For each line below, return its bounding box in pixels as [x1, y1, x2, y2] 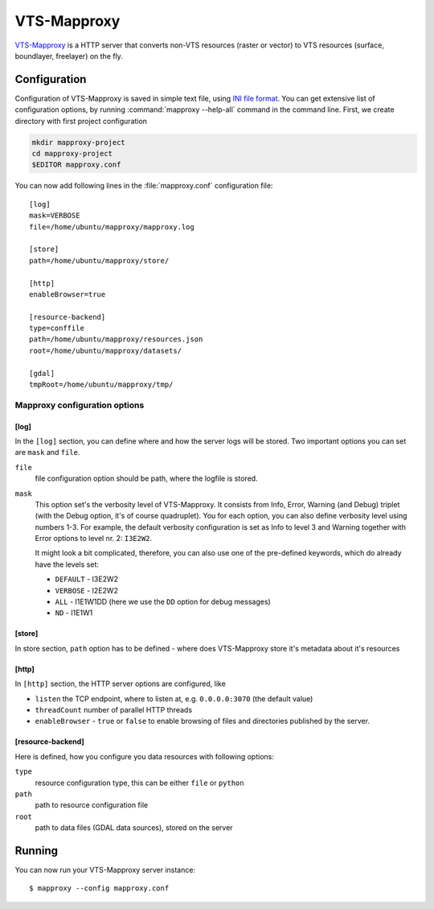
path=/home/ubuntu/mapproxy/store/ [29, 256, 170, 265]
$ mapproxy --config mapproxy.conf [29, 884, 170, 893]
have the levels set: [35, 560, 100, 569]
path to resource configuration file [35, 800, 149, 810]
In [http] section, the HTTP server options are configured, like [14, 679, 227, 688]
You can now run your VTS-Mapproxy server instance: [14, 866, 196, 875]
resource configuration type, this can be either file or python [35, 778, 244, 787]
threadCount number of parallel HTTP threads [35, 705, 193, 714]
